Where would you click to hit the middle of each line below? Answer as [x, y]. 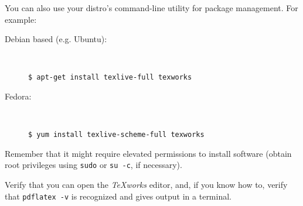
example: [21, 19]
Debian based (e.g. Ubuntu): [56, 39]
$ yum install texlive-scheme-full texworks [116, 135]
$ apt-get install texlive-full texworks [110, 78]
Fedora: [18, 96]
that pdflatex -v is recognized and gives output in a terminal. [118, 196]
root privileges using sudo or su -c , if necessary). [93, 165]
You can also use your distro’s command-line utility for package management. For [151, 8]
